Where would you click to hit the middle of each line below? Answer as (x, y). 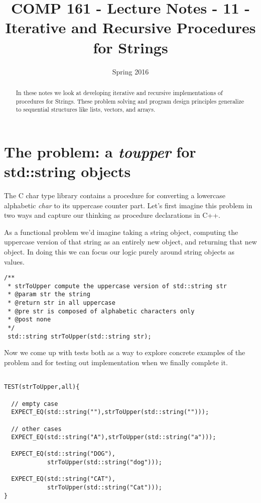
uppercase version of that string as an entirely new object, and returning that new (130, 242)
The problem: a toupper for (100, 151)
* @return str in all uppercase (61, 303)
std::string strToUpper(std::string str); (80, 336)
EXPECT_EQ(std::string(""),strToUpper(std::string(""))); (110, 412)
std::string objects (68, 171)
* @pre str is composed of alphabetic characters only (101, 311)
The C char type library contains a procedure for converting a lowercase (115, 195)
